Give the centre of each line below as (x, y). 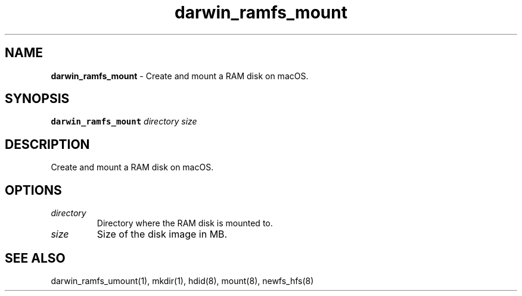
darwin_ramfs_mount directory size (124, 121)
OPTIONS (33, 190)
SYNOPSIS (37, 99)
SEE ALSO (35, 258)
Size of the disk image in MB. (162, 234)
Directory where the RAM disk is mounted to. (185, 223)
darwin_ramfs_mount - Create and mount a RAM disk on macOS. (180, 76)
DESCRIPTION (47, 144)
